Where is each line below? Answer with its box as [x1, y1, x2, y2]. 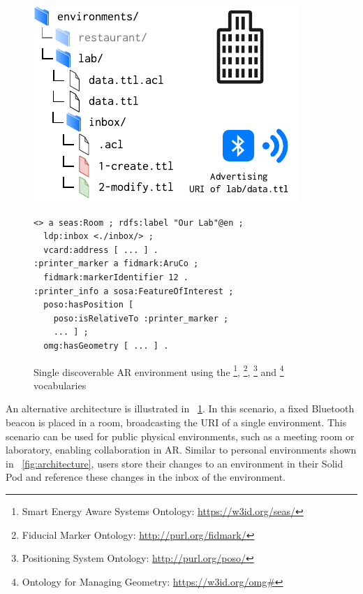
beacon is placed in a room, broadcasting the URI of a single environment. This [6, 414, 347, 429]
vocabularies [34, 377, 87, 392]
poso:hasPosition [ [43, 300, 134, 310]
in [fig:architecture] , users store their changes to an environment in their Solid [6, 456, 343, 470]
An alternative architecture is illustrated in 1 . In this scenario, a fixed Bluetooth [6, 401, 355, 416]
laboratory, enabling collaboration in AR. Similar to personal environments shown [6, 442, 357, 457]
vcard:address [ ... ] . [43, 245, 158, 255]
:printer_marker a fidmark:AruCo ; [34, 259, 199, 269]
